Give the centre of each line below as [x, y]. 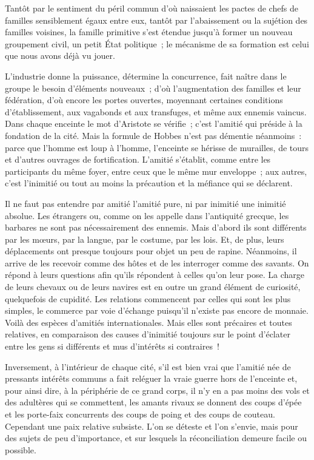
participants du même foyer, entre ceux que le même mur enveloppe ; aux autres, [156, 171]
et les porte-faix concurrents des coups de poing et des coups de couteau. [140, 414]
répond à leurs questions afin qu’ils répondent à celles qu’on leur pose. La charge [155, 275]
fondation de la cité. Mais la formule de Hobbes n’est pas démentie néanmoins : [153, 135]
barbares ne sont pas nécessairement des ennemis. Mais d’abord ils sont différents [156, 227]
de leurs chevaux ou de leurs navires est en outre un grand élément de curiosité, [153, 287]
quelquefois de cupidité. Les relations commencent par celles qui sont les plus [148, 298]
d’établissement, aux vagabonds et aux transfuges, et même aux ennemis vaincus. [156, 111]
